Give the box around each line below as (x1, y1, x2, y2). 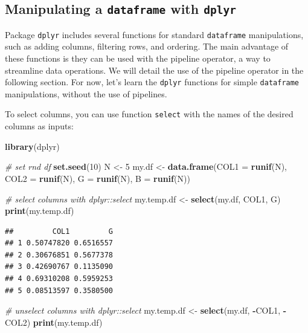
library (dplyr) (5, 140, 60, 152)
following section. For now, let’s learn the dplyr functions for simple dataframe (5, 76, 300, 88)
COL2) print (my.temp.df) (5, 315, 103, 328)
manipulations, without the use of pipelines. (5, 87, 167, 100)
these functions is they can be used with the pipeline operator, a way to (5, 52, 271, 65)
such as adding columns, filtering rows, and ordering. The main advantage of (5, 40, 289, 53)
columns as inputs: (5, 120, 74, 132)
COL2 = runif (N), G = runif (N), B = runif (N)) (5, 172, 190, 184)
